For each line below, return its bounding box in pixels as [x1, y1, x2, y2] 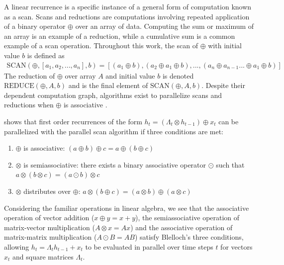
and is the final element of [68, 80, 148, 90]
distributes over [23, 185, 71, 196]
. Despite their [201, 80, 245, 90]
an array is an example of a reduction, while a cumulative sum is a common [4, 30, 235, 41]
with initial [208, 40, 242, 51]
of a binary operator [4, 21, 66, 31]
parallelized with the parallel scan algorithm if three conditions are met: [4, 126, 223, 136]
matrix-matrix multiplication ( [4, 232, 97, 242]
